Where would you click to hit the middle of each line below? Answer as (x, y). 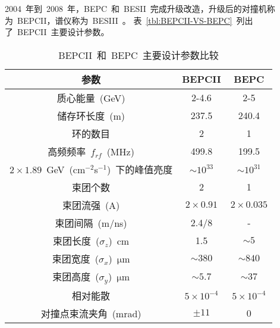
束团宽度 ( (75, 258)
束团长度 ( (76, 240)
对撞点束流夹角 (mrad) (91, 313)
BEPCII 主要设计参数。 (63, 32)
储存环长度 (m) (91, 115)
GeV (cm (66, 169)
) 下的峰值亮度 (140, 169)
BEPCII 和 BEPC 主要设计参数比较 (139, 55)
